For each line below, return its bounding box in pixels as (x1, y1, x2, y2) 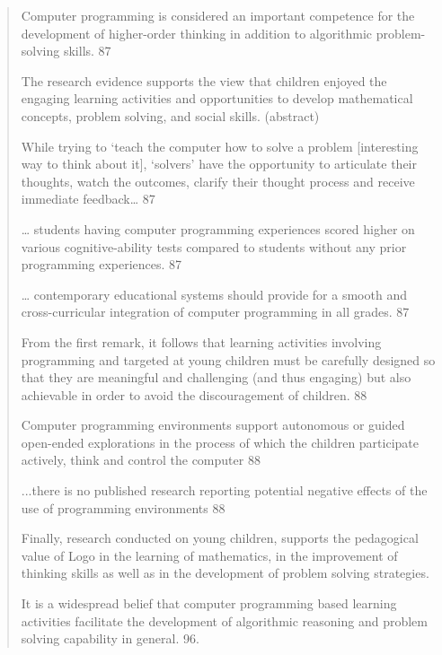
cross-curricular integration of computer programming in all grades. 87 (21, 302, 410, 321)
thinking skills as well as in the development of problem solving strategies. (21, 563, 429, 582)
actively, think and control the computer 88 (21, 450, 261, 469)
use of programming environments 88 (21, 498, 225, 517)
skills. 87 (63, 41, 111, 60)
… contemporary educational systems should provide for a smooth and (21, 284, 407, 303)
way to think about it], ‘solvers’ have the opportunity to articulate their (21, 154, 417, 173)
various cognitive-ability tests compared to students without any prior (21, 237, 407, 256)
